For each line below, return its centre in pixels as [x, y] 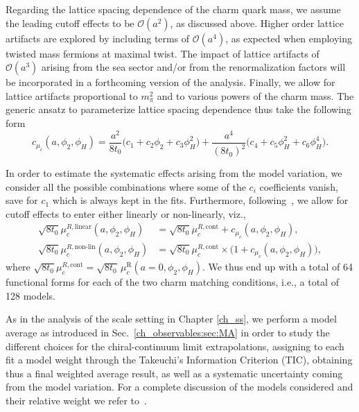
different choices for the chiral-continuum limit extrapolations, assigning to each [175, 346]
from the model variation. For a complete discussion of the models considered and [179, 387]
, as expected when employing [289, 38]
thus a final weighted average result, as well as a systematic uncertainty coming [174, 373]
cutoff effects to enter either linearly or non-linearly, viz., [126, 213]
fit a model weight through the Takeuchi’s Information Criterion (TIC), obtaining [179, 360]
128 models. [31, 295]
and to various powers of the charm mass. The [255, 95]
